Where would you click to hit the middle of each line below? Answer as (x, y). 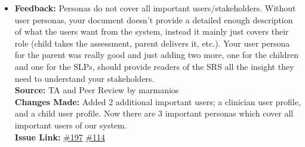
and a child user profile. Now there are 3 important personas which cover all (154, 113)
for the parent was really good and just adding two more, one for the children (157, 55)
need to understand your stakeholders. (84, 78)
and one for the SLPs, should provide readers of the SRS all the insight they (154, 66)
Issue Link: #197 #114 (60, 137)
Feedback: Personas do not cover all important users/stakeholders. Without (155, 8)
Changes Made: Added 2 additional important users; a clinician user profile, (158, 101)
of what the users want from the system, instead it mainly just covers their (152, 31)
